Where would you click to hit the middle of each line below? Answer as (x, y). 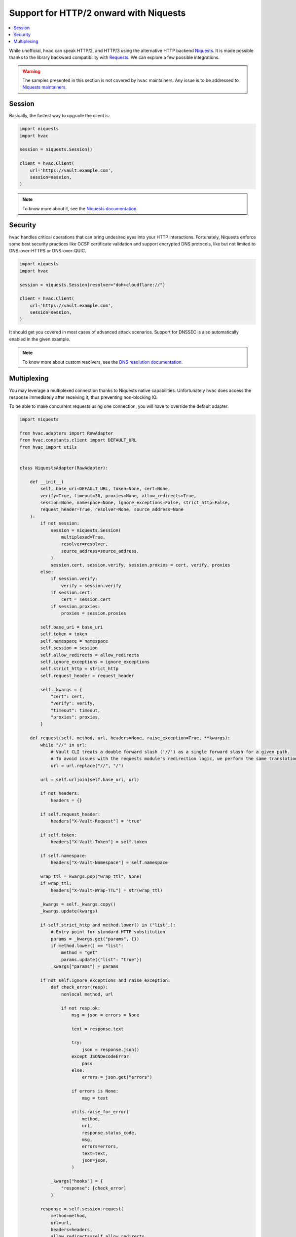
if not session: (60, 523)
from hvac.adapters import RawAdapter (66, 433)
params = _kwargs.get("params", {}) (95, 939)
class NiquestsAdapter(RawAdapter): (64, 468)
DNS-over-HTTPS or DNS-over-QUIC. (48, 251)
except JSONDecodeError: (102, 1057)
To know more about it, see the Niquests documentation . (80, 208)
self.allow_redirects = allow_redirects (90, 655)
